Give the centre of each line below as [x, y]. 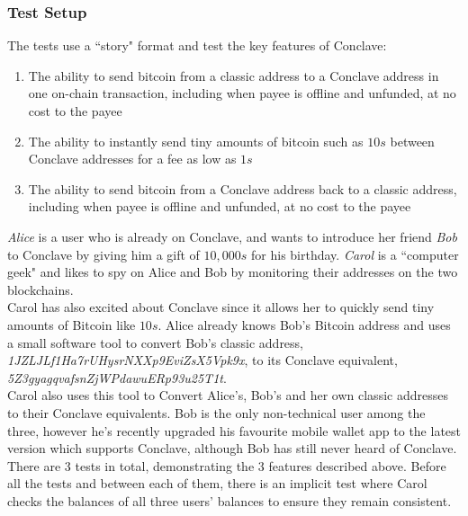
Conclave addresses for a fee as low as [132, 159]
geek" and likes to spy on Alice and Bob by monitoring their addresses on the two [233, 272]
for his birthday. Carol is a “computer [355, 254]
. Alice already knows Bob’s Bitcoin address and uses [304, 324]
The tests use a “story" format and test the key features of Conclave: [197, 45]
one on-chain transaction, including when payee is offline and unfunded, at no [242, 93]
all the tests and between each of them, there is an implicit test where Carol [217, 483]
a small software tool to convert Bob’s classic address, [156, 342]
